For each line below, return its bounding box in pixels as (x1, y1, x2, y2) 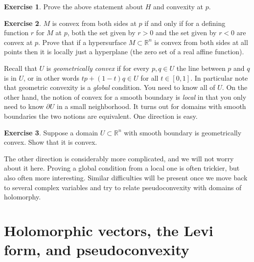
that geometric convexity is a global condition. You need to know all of (4, 82, 215, 92)
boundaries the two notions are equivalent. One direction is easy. (4, 110, 198, 121)
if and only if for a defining (144, 18, 226, 28)
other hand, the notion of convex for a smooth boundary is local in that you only (4, 91, 247, 102)
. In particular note (190, 72, 248, 83)
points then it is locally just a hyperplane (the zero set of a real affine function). (4, 46, 244, 57)
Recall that (4, 63, 37, 73)
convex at (4, 37, 33, 47)
